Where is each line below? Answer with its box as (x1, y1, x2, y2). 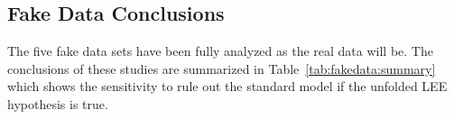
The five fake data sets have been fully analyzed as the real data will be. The (7, 41, 433, 60)
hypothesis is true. (7, 94, 108, 113)
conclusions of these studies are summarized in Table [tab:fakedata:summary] (7, 59, 436, 78)
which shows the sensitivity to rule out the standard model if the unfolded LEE (7, 77, 448, 96)
